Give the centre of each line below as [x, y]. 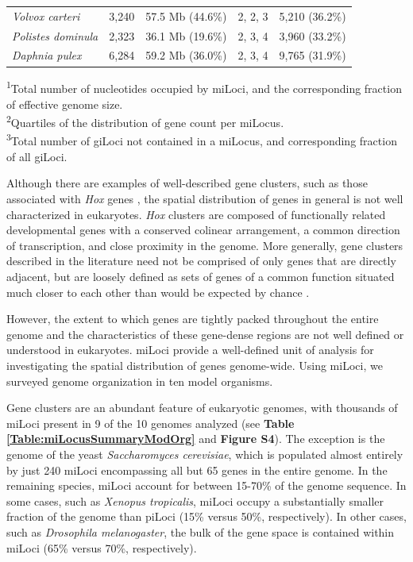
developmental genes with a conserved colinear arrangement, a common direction [203, 230]
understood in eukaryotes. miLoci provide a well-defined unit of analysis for [190, 350]
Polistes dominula [55, 35]
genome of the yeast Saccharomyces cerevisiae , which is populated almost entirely [205, 454]
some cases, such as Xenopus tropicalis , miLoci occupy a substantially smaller [195, 500]
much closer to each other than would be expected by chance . [158, 292]
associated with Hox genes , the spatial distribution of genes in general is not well [205, 199]
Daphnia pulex [47, 55]
